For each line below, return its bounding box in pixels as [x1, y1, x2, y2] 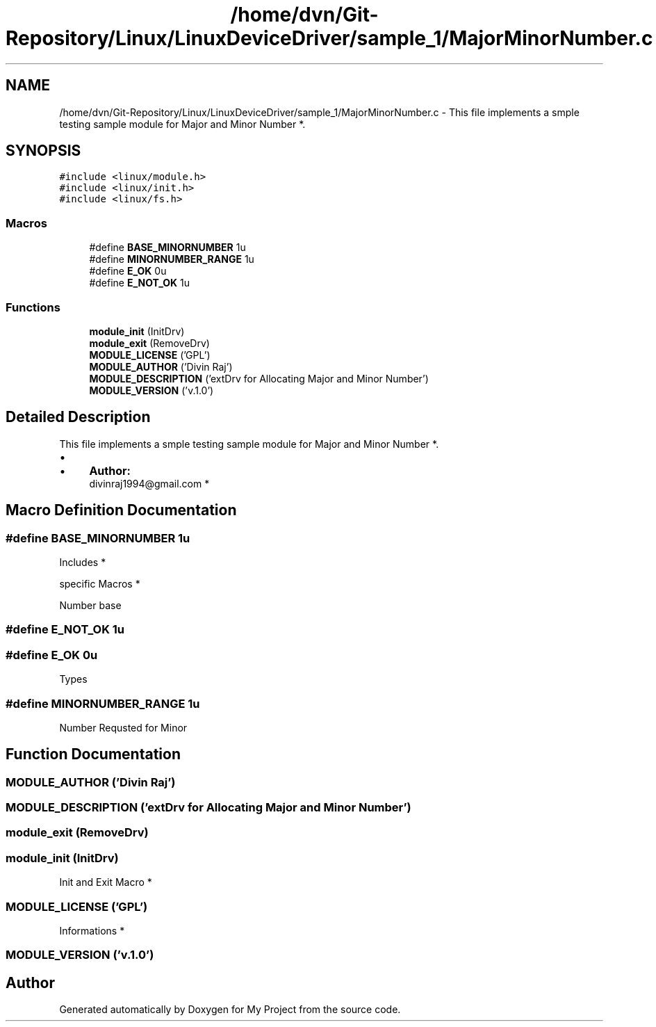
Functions [6, 300, 60, 314]
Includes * [59, 556, 106, 568]
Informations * [59, 924, 125, 937]
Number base [59, 599, 122, 611]
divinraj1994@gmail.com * [89, 477, 210, 490]
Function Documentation [6, 745, 181, 763]
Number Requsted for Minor [59, 721, 188, 734]
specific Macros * [59, 578, 140, 590]
